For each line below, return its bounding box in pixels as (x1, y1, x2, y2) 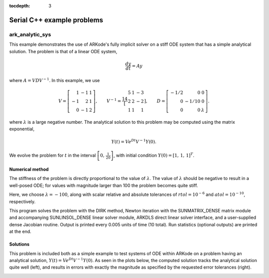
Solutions (9, 241, 30, 247)
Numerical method (9, 167, 49, 173)
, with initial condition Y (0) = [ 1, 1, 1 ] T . (113, 152, 194, 159)
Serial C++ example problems (9, 15, 103, 24)
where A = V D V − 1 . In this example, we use (9, 77, 100, 83)
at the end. (9, 229, 32, 235)
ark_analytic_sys (9, 31, 51, 38)
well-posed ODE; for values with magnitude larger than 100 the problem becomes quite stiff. (9, 182, 198, 188)
